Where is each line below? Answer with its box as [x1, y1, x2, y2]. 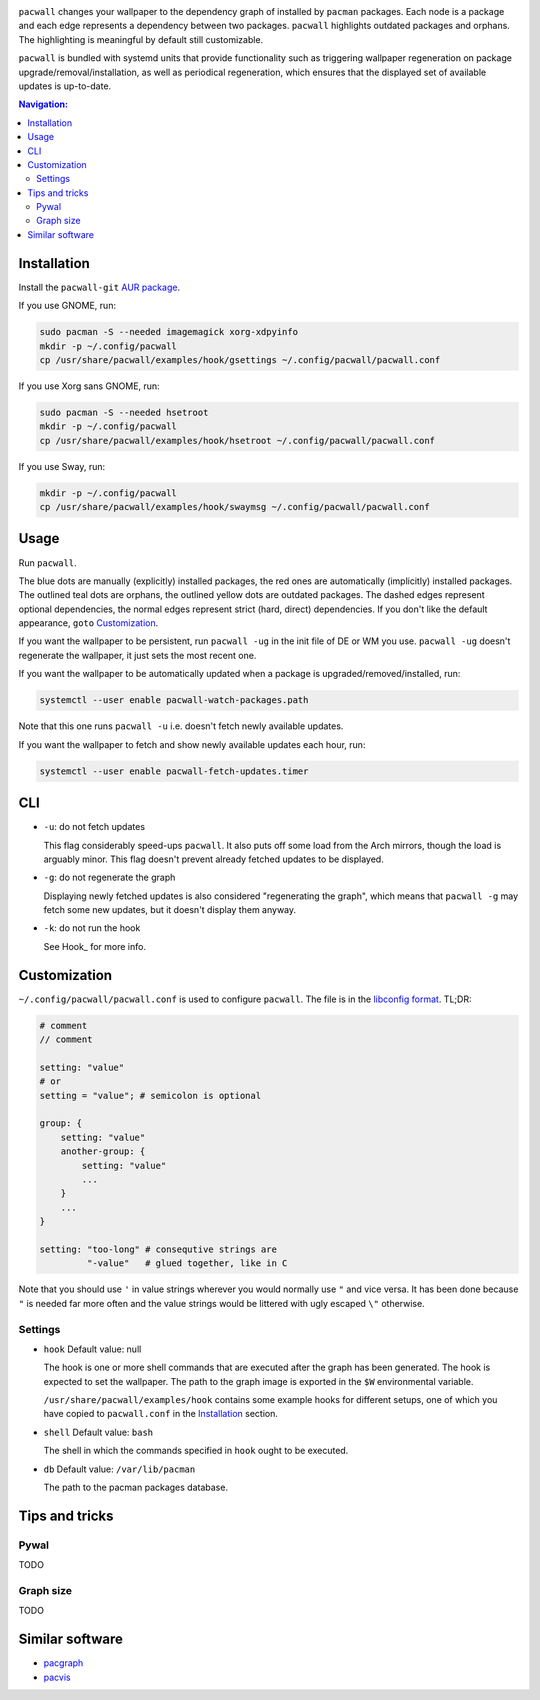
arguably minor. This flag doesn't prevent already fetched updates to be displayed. [43, 853, 384, 865]
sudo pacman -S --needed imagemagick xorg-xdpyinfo [39, 326, 299, 338]
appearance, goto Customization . [18, 617, 159, 629]
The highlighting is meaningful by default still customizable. [18, 33, 264, 45]
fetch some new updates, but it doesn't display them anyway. [43, 904, 297, 916]
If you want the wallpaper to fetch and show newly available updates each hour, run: [18, 738, 366, 750]
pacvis [43, 1671, 71, 1683]
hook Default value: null [43, 1343, 142, 1355]
